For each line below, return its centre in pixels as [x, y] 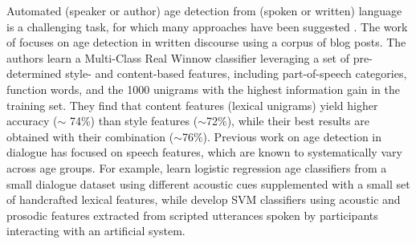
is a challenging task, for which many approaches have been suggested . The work [207, 26]
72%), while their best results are [288, 121]
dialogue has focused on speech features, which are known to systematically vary [204, 152]
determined [34, 73]
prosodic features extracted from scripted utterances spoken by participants [192, 215]
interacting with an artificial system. [96, 231]
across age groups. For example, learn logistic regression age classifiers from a [197, 167]
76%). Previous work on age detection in [282, 136]
